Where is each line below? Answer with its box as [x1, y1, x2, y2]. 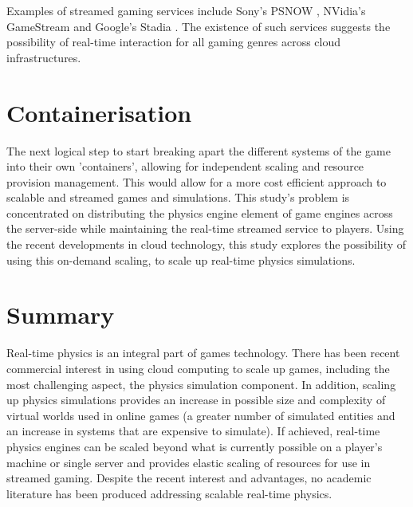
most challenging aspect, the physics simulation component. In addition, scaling [6, 375, 396, 392]
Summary [6, 298, 115, 331]
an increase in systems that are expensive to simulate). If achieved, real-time [6, 422, 380, 439]
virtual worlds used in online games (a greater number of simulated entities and [6, 407, 395, 423]
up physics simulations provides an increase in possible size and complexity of [6, 391, 386, 408]
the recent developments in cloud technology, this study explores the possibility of [6, 236, 407, 253]
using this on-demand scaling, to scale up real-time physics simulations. [6, 251, 356, 268]
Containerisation [6, 96, 192, 128]
